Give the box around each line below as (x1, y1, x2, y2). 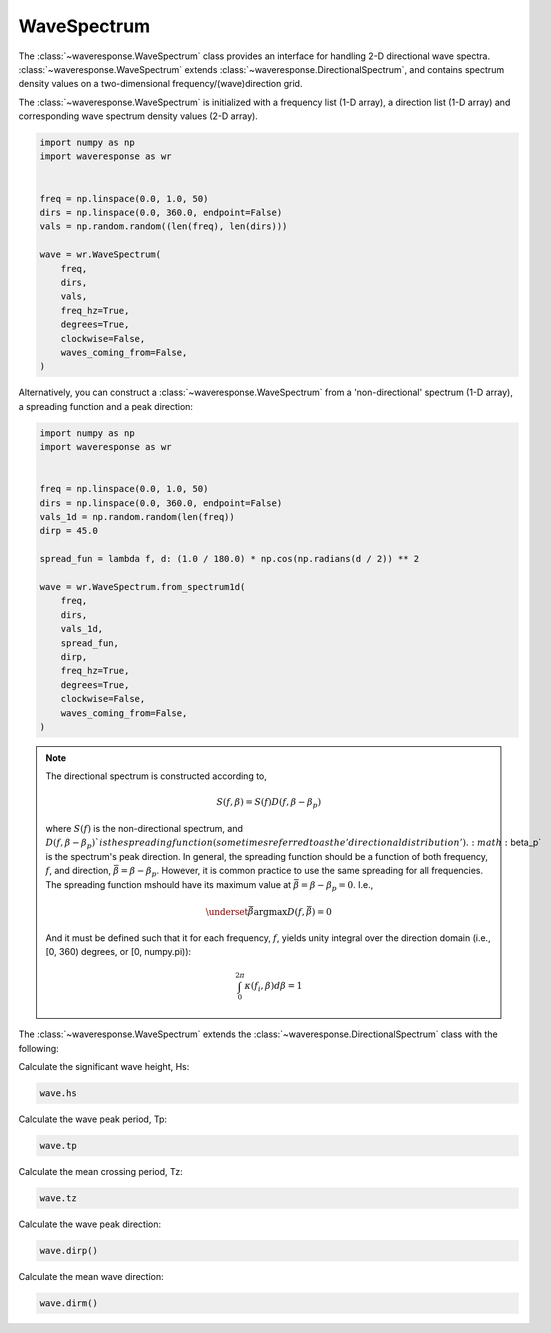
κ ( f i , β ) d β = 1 (244, 980, 303, 994)
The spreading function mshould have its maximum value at (45, 878, 292, 890)
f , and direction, (45, 865, 112, 877)
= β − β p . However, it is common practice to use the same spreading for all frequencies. (120, 865, 484, 879)
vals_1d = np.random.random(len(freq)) (39, 511, 235, 523)
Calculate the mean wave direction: (18, 1270, 164, 1282)
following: (18, 1042, 59, 1054)
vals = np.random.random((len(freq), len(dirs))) (39, 221, 288, 232)
